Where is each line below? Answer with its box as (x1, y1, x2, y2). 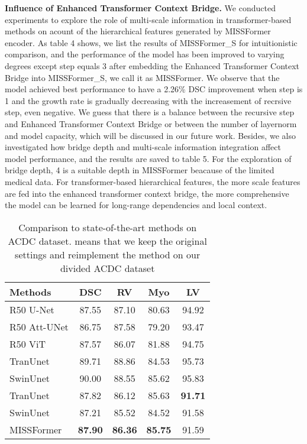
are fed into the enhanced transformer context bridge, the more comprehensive (5, 187, 289, 199)
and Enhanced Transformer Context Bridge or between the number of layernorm (5, 117, 297, 129)
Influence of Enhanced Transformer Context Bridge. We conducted (5, 2, 276, 14)
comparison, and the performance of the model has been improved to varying (5, 48, 285, 60)
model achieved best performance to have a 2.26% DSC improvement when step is (5, 83, 303, 95)
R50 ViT (9, 336, 46, 351)
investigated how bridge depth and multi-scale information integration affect (5, 141, 281, 153)
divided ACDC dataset (60, 261, 155, 275)
